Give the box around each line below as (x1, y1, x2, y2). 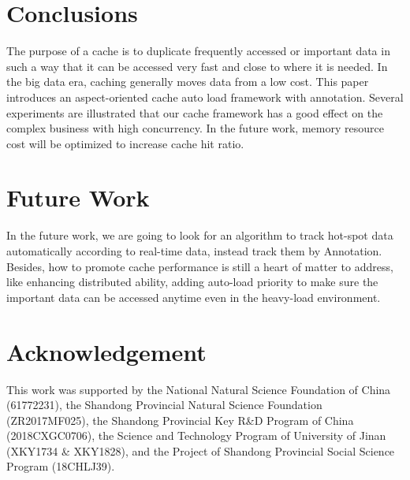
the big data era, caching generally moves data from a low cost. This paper (6, 73, 369, 90)
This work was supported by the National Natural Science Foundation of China (6, 381, 391, 397)
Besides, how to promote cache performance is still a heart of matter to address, (6, 258, 393, 274)
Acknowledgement (6, 335, 207, 367)
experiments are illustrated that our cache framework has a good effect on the (6, 104, 383, 121)
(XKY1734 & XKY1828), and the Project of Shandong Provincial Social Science (6, 442, 395, 459)
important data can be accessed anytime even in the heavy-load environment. (6, 288, 381, 305)
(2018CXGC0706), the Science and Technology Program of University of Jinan (6, 427, 386, 444)
